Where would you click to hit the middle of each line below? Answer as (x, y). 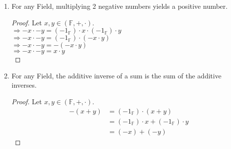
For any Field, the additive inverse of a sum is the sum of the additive (116, 75)
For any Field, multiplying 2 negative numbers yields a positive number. (119, 6)
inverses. (24, 85)
